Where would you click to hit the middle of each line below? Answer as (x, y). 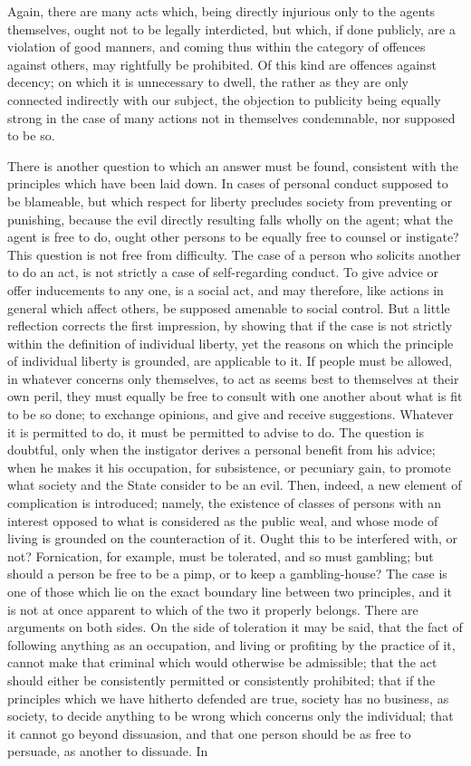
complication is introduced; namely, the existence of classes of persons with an (224, 503)
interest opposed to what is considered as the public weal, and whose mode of (223, 520)
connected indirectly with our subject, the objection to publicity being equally (224, 99)
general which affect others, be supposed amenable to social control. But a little (229, 307)
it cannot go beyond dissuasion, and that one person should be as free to (209, 733)
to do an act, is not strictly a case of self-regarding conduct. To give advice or (223, 272)
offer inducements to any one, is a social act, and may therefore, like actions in (226, 289)
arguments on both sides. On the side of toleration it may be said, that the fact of (235, 627)
